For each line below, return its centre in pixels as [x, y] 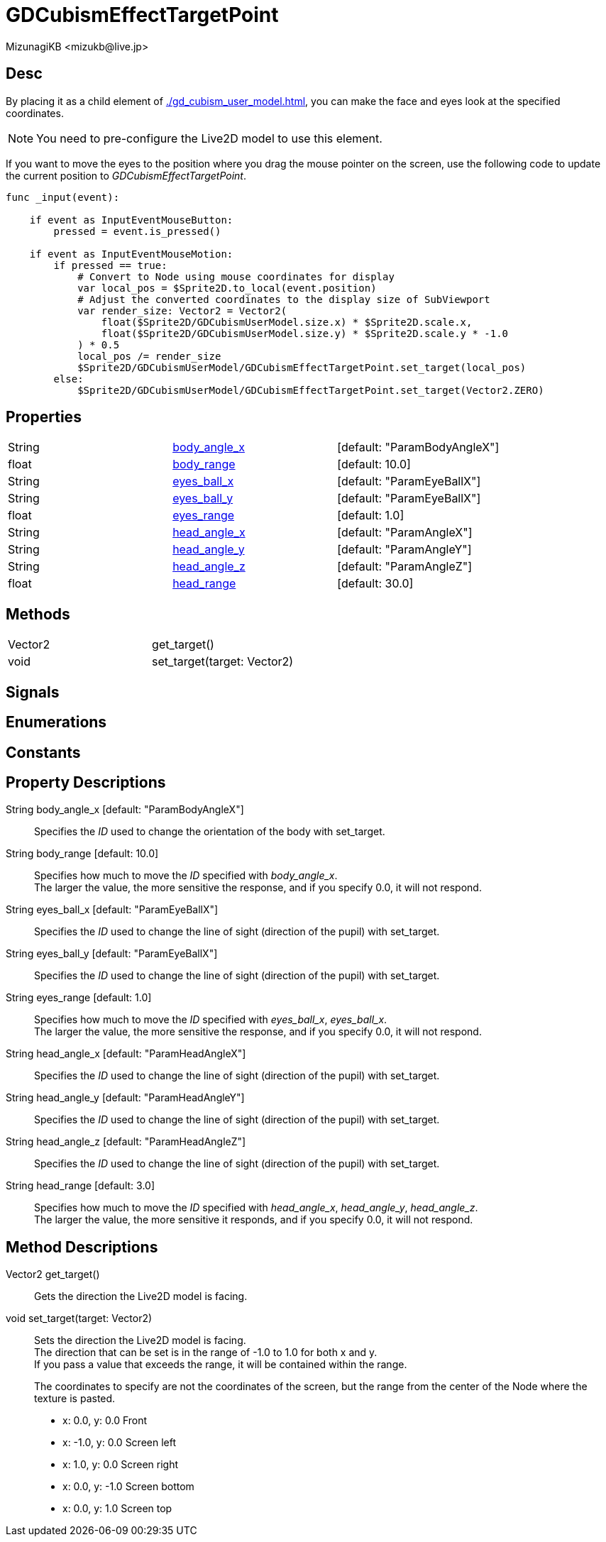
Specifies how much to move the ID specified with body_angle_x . [186, 876]
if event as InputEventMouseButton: [131, 220]
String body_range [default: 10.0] [82, 854]
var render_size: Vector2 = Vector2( [182, 310]
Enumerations [56, 722]
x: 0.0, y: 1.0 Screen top [117, 1509]
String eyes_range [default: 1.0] [79, 998]
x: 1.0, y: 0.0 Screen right [120, 1465]
